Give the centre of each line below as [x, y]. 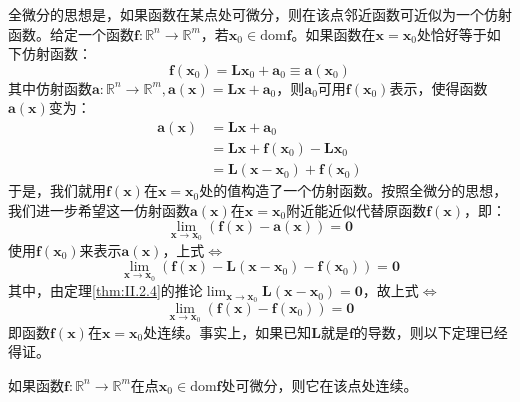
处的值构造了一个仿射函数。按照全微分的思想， [353, 190]
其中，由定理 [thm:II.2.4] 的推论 [105, 290]
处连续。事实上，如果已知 [227, 331]
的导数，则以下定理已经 [430, 331]
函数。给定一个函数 [71, 33]
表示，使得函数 [438, 87]
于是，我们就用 [57, 190]
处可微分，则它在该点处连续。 [319, 384]
